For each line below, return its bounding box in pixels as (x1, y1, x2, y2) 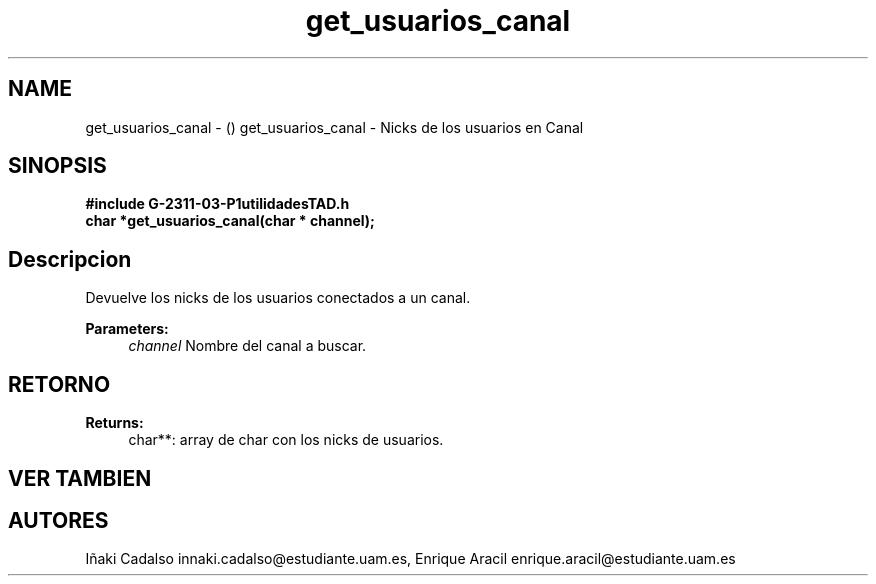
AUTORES (8, 507, 109, 533)
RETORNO (8, 371, 111, 397)
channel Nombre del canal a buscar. (128, 337, 367, 355)
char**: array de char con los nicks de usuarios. (128, 431, 444, 449)
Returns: (85, 414, 144, 432)
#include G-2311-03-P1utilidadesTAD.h (85, 195, 350, 213)
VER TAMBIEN (8, 465, 152, 491)
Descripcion (8, 246, 132, 272)
